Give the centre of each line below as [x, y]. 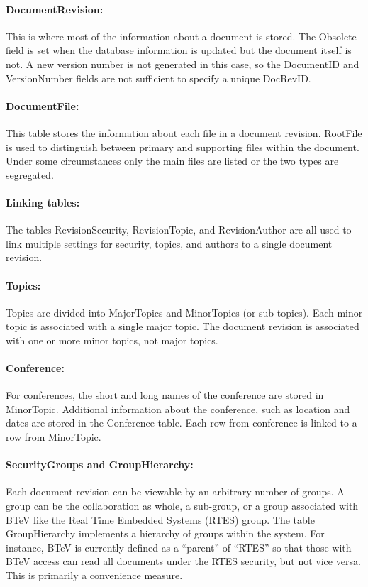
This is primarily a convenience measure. [94, 575]
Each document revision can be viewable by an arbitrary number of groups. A [175, 492]
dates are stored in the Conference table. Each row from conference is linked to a [182, 423]
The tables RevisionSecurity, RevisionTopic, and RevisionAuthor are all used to [179, 230]
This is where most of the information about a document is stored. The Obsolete [181, 36]
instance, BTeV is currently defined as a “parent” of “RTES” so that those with [179, 547]
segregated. [30, 174]
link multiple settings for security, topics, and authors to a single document [169, 243]
